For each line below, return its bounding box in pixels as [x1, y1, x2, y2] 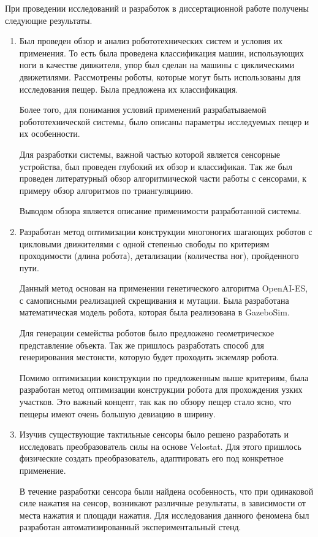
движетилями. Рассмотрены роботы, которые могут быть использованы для [19, 70, 301, 83]
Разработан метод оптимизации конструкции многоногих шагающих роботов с [19, 225, 312, 238]
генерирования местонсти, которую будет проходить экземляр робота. [19, 350, 279, 363]
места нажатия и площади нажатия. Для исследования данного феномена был [19, 508, 309, 521]
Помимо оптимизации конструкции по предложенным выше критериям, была [19, 371, 309, 384]
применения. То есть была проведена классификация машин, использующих [19, 46, 304, 59]
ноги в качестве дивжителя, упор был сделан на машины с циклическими [19, 58, 295, 71]
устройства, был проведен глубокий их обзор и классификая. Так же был [19, 160, 293, 172]
